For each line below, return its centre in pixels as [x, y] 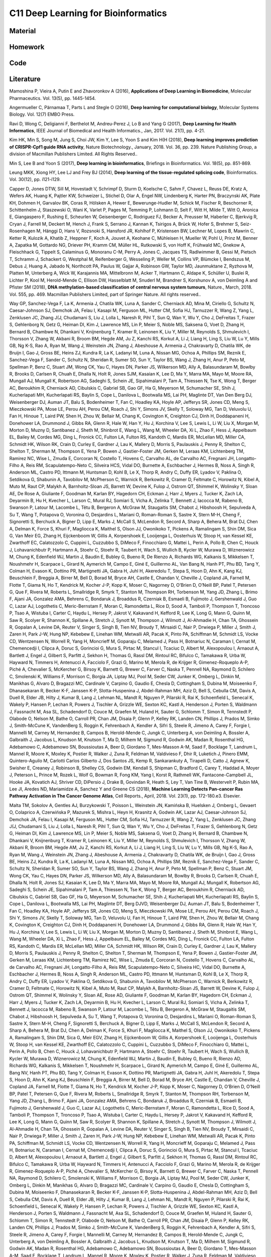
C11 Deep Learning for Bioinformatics [88, 13]
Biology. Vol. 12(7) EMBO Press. [42, 114]
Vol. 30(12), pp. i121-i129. [35, 179]
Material [23, 31]
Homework [27, 47]
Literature [25, 79]
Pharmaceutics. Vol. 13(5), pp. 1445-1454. [53, 98]
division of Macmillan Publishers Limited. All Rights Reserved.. [74, 154]
